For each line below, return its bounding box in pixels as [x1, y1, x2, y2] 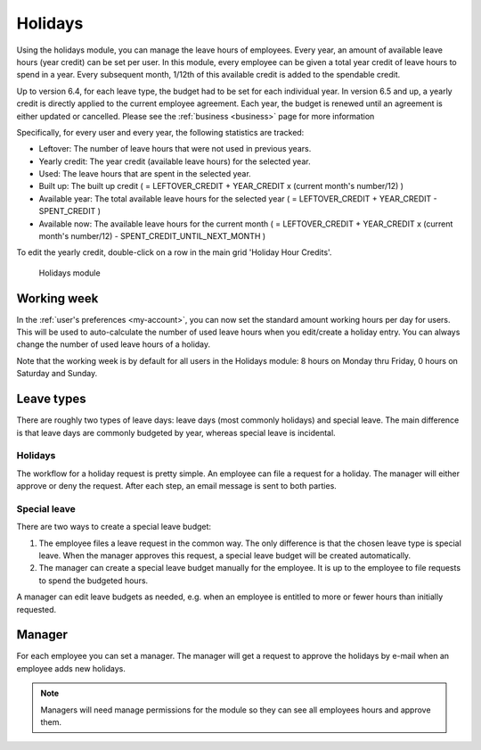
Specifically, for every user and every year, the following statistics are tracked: [16, 127, 305, 137]
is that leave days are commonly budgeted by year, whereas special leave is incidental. [16, 427, 336, 438]
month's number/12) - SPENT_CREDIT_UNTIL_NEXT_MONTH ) [38, 231, 266, 242]
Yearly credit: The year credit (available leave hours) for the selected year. [38, 156, 311, 167]
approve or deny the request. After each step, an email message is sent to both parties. [16, 481, 338, 491]
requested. [16, 604, 57, 614]
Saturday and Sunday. [16, 368, 98, 379]
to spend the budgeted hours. [38, 575, 149, 586]
